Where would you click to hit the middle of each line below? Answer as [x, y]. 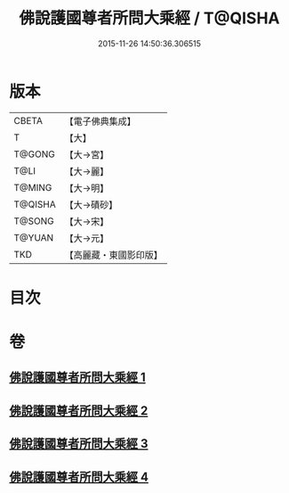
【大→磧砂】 [91, 204]
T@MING [33, 187]
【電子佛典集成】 [100, 121]
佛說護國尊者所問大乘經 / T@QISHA [149, 18]
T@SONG [34, 221]
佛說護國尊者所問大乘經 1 [78, 378]
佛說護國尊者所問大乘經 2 [79, 411]
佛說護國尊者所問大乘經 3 [79, 444]
